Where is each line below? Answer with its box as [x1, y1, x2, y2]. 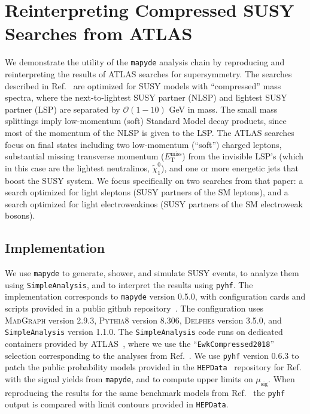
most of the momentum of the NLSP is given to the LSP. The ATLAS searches [5, 126, 294, 138]
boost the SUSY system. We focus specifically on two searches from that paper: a [5, 174, 303, 186]
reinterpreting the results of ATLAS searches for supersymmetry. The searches [5, 67, 292, 80]
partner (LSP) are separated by [5, 102, 120, 115]
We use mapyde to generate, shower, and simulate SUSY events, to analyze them [5, 267, 299, 279]
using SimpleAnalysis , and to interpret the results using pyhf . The [5, 278, 253, 291]
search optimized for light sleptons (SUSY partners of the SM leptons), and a [5, 186, 288, 198]
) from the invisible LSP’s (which [182, 150, 304, 162]
